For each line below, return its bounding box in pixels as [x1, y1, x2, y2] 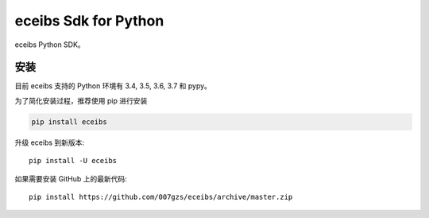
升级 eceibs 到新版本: [14, 138, 85, 147]
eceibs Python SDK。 [14, 40, 85, 49]
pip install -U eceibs [29, 156, 118, 165]
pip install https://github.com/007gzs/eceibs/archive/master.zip [29, 192, 293, 201]
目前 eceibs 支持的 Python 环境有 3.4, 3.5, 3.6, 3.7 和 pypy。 [14, 81, 212, 91]
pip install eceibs [31, 117, 107, 127]
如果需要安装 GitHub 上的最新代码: [14, 173, 127, 183]
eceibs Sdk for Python [14, 12, 164, 29]
